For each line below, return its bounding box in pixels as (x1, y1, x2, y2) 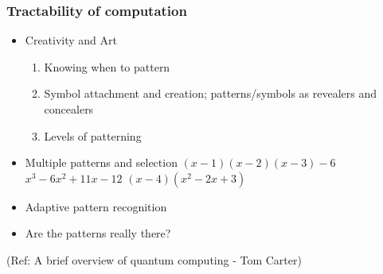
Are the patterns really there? (25, 225, 171, 241)
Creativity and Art (25, 32, 118, 48)
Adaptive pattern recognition (25, 198, 167, 214)
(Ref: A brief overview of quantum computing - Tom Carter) (6, 251, 302, 268)
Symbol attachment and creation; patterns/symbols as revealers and (44, 85, 377, 102)
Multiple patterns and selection (25, 154, 178, 171)
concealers (44, 101, 94, 117)
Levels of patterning (44, 127, 142, 144)
